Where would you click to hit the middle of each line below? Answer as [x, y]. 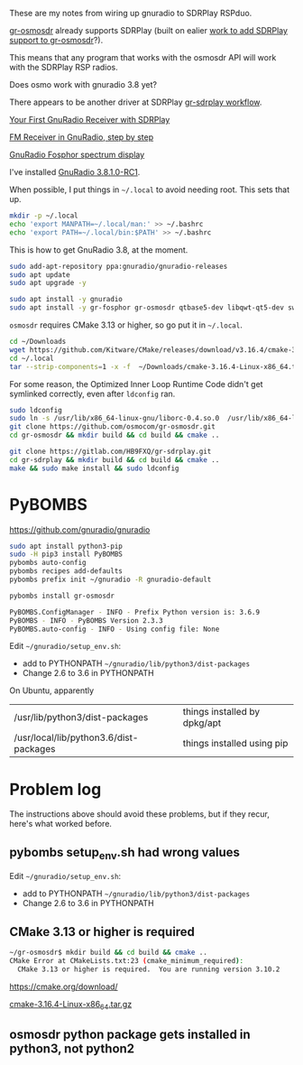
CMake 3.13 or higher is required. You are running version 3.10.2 [149, 969]
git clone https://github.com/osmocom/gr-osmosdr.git [113, 427]
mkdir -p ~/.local [44, 216]
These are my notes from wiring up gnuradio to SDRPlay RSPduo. [131, 13]
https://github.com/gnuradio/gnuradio [80, 529]
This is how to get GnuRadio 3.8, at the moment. [99, 250]
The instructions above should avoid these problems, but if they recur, [140, 814]
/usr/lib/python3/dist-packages [81, 718]
